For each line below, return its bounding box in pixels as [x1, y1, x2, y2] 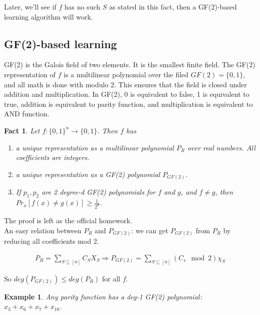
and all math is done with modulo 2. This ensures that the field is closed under [4, 79, 247, 89]
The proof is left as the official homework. [4, 215, 132, 225]
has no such [64, 2, 101, 12]
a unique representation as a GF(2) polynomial [16, 169, 160, 179]
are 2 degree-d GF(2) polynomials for [42, 187, 156, 197]
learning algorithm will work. [4, 11, 93, 22]
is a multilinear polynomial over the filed [64, 69, 189, 79]
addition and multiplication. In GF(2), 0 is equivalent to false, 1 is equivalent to [4, 89, 249, 99]
